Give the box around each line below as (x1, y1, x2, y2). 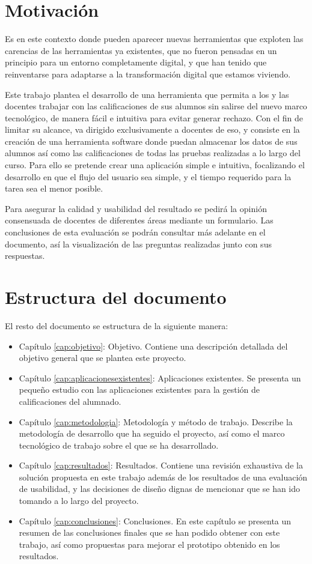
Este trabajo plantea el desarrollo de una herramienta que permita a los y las (5, 88, 289, 100)
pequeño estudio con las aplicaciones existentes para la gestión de (19, 383, 260, 396)
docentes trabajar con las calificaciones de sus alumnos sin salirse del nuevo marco (5, 100, 307, 112)
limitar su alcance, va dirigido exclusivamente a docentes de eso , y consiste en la (5, 123, 300, 136)
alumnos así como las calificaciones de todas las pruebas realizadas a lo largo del (5, 147, 301, 159)
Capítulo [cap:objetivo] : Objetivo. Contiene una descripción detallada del (19, 339, 288, 352)
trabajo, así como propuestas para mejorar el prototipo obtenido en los (19, 538, 280, 550)
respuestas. (5, 249, 45, 262)
